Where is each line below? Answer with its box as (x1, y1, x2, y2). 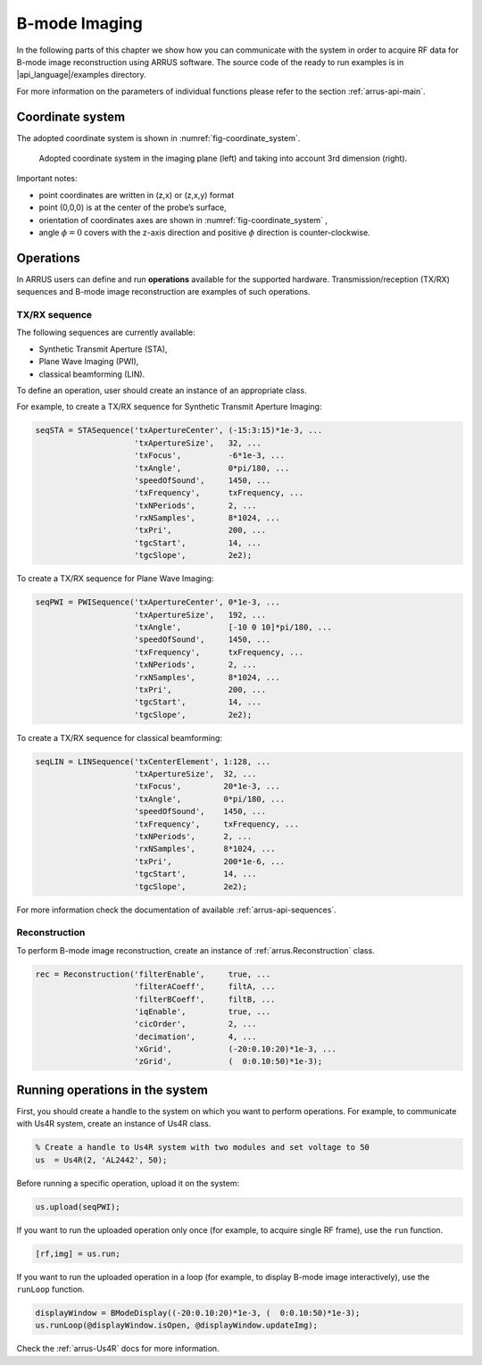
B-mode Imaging (16, 13, 143, 33)
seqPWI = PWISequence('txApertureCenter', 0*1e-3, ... (35, 597, 280, 607)
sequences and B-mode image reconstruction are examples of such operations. (16, 287, 311, 297)
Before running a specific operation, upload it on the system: (16, 1178, 240, 1188)
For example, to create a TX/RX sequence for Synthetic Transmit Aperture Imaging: (16, 402, 322, 412)
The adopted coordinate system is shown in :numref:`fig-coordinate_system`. (16, 132, 301, 143)
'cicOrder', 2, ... (134, 1019, 257, 1029)
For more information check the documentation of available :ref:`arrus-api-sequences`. (16, 904, 337, 915)
